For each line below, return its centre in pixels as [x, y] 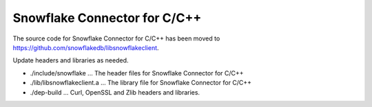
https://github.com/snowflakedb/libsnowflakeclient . [86, 47]
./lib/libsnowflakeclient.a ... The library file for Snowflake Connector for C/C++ [141, 83]
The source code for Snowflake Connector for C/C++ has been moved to [116, 38]
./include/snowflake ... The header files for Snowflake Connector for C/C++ [137, 73]
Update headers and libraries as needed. [71, 60]
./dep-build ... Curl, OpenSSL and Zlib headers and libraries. [115, 92]
